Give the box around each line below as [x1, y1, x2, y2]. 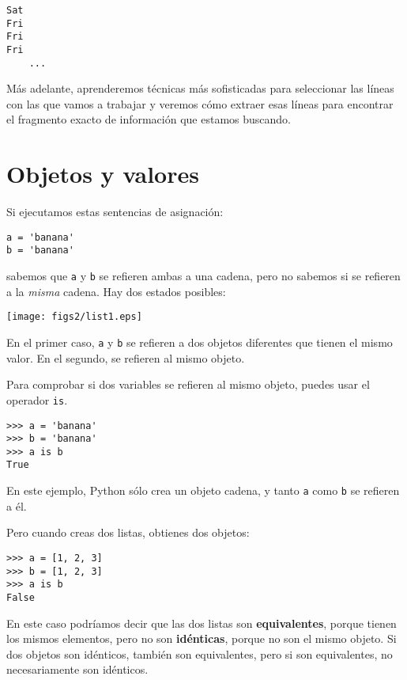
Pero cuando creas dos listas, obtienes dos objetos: [6, 524, 250, 541]
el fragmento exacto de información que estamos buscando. [6, 111, 292, 127]
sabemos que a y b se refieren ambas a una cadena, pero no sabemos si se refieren [6, 268, 401, 284]
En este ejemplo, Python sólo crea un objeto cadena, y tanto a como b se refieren [6, 482, 400, 499]
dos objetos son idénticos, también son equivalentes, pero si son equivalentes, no [6, 645, 393, 662]
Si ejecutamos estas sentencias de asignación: [6, 203, 224, 220]
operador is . [6, 391, 68, 408]
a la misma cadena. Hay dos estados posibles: [6, 283, 226, 299]
